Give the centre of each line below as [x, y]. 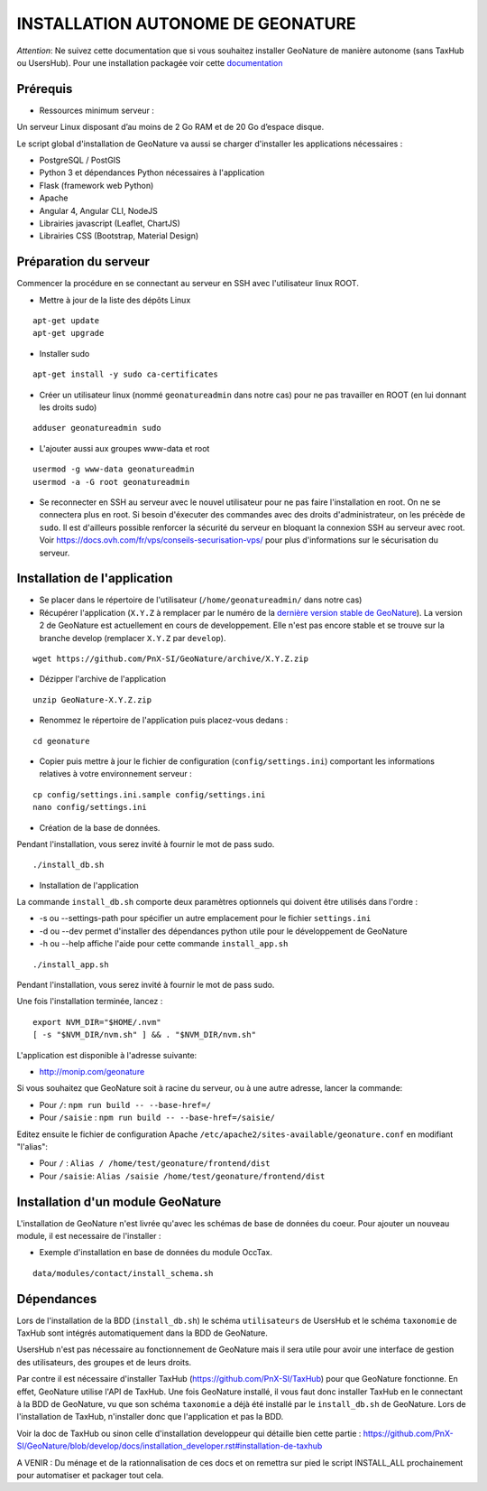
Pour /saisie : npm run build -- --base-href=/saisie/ [157, 1118]
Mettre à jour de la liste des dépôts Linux [115, 300]
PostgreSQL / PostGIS [80, 160]
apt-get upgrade [69, 333]
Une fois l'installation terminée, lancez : [90, 1002]
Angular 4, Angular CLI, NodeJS [98, 210]
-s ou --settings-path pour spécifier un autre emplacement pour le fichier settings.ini [205, 918]
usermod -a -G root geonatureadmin [111, 482]
